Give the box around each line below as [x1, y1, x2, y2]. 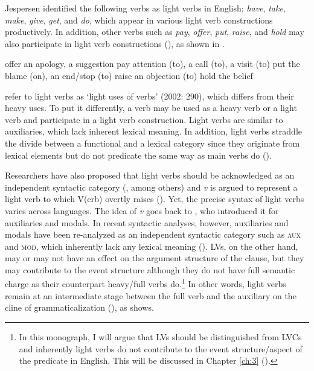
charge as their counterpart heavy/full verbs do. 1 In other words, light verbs [5, 276, 286, 290]
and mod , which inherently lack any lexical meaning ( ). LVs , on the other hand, [5, 239, 298, 252]
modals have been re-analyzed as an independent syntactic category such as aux [5, 228, 301, 241]
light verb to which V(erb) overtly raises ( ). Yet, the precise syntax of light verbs [5, 192, 304, 205]
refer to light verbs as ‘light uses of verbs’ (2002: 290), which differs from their [5, 89, 294, 102]
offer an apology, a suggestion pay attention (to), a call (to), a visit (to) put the [5, 57, 300, 70]
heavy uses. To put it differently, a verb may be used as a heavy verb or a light [5, 101, 297, 114]
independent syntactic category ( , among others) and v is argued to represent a [5, 180, 298, 193]
